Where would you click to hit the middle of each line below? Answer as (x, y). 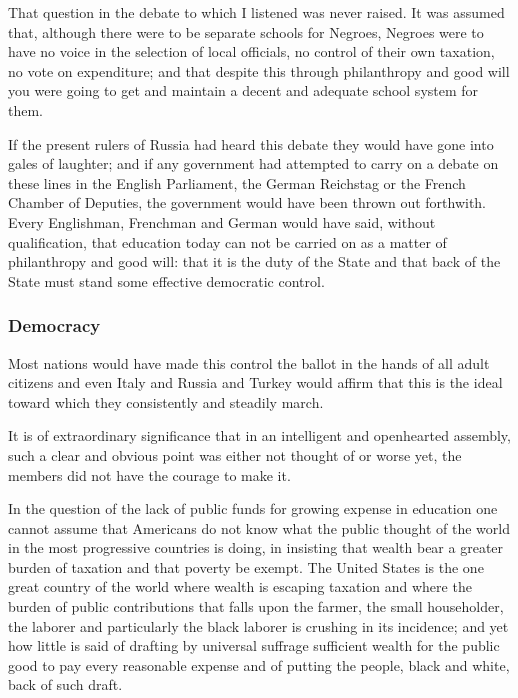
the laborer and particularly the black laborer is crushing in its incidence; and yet (258, 625)
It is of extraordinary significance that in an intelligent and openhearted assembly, (259, 435)
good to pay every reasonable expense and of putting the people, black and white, (259, 664)
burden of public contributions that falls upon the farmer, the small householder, (256, 606)
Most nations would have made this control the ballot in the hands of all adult (249, 362)
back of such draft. (65, 684)
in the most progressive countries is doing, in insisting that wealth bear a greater (256, 547)
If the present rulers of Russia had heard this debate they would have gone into (251, 143)
